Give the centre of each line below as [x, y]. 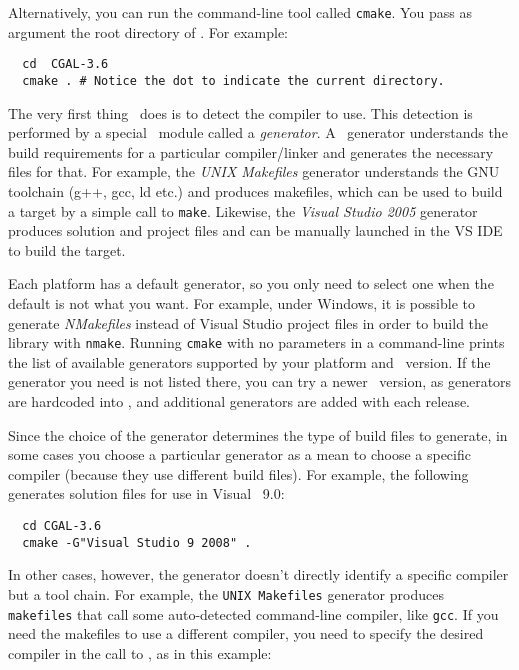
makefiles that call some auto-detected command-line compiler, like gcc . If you [253, 613]
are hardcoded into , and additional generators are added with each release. [239, 401]
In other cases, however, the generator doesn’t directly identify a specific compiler [258, 574]
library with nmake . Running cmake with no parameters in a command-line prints [256, 342]
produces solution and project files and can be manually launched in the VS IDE [255, 230]
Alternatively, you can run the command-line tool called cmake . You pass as [240, 12]
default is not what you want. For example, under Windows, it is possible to [241, 302]
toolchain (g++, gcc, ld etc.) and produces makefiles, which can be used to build [255, 190]
